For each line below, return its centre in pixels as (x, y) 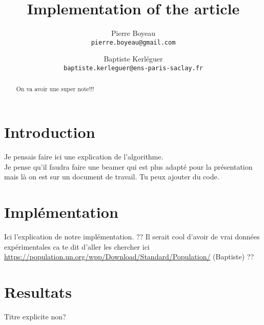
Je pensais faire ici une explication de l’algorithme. (84, 157)
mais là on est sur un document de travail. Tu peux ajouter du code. (112, 177)
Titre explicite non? (35, 316)
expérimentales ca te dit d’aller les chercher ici (77, 246)
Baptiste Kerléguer (133, 59)
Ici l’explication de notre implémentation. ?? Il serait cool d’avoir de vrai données (132, 236)
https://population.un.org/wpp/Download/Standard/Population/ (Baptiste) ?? (129, 257)
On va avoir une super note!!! (55, 89)
